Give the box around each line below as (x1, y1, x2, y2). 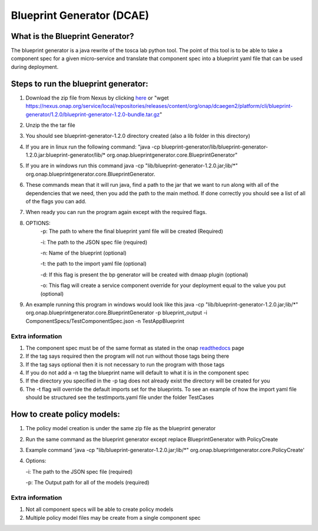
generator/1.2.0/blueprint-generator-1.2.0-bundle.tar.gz (25, 111, 160, 118)
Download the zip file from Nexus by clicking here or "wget (25, 94, 169, 101)
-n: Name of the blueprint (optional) (40, 249, 127, 256)
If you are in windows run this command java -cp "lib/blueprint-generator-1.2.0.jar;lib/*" (25, 162, 238, 169)
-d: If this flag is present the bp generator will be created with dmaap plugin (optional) (40, 271, 249, 278)
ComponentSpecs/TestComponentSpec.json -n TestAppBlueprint (25, 317, 185, 324)
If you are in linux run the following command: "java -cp (25, 143, 160, 150)
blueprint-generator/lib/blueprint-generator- (161, 143, 269, 150)
